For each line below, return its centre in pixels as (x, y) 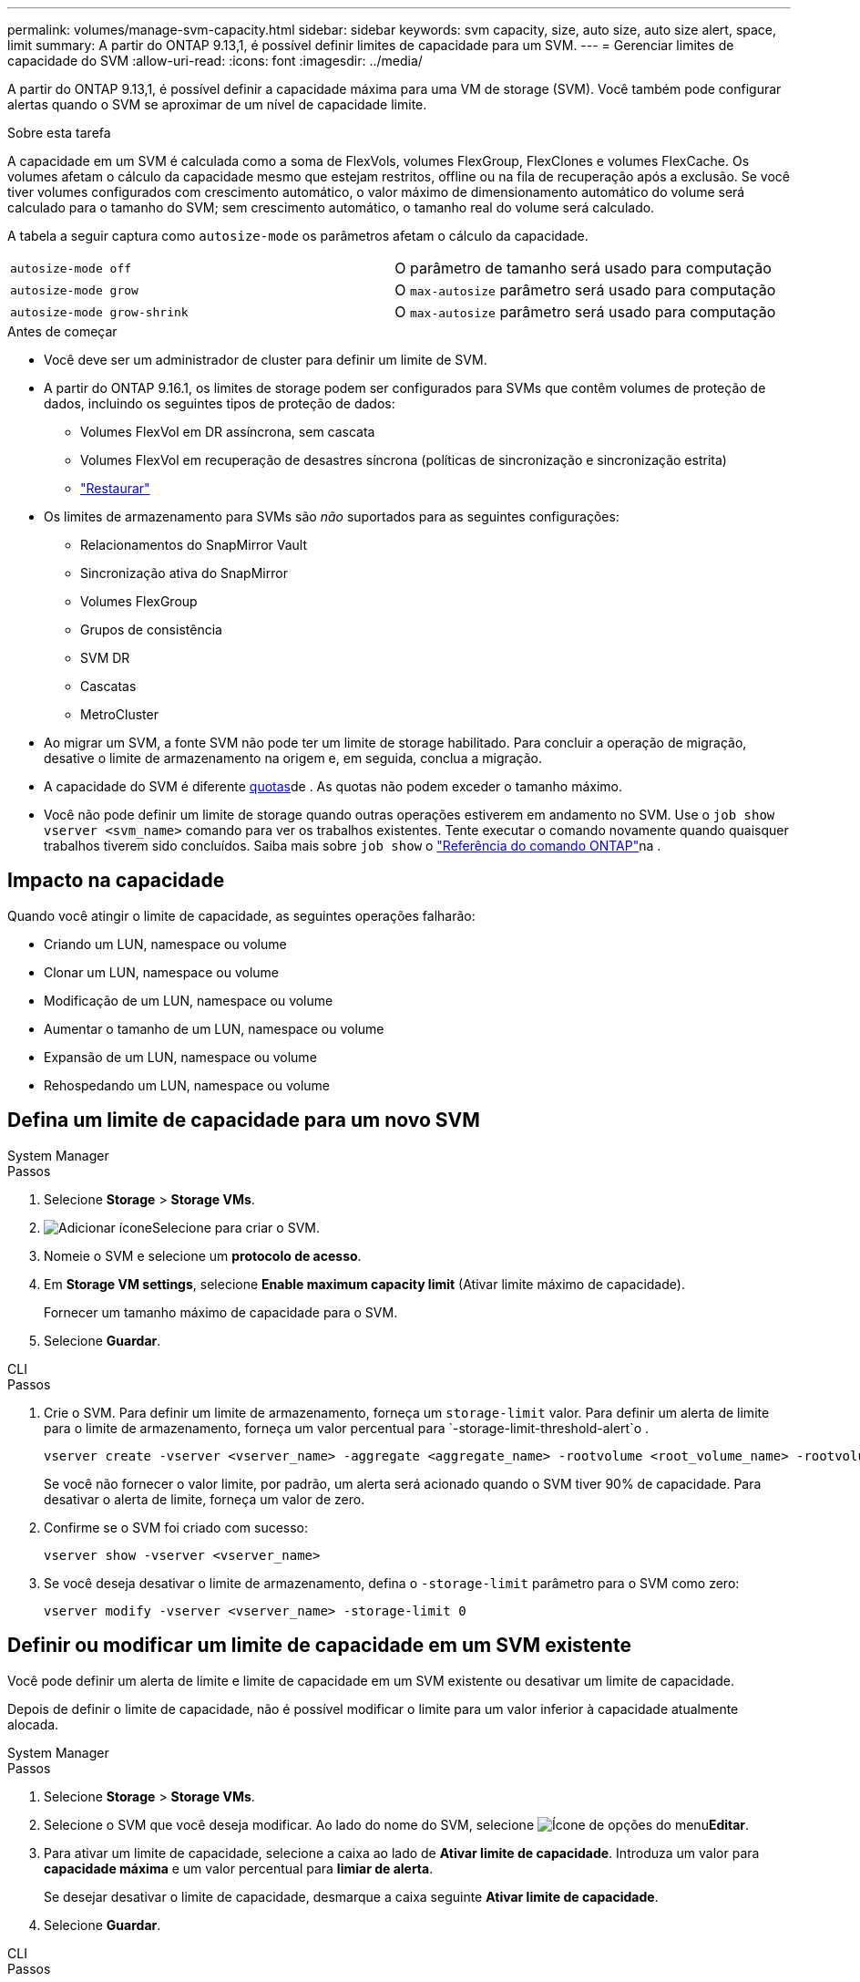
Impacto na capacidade (116, 881)
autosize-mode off (71, 268)
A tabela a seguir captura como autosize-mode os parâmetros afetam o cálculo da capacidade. (298, 236)
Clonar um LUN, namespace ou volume (161, 972)
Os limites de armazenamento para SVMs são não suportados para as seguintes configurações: (332, 516)
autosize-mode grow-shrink (99, 312)
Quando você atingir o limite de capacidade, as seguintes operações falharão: (241, 915)
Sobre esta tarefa (59, 133)
